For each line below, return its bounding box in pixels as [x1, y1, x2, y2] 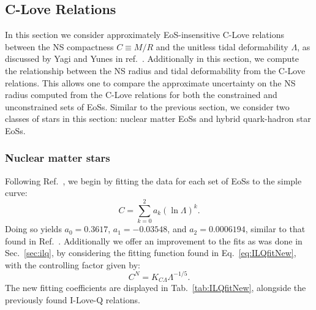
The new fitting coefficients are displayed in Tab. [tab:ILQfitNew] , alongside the [5, 281, 306, 294]
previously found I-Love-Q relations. [5, 293, 140, 306]
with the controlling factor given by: [5, 258, 140, 271]
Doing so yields [5, 222, 62, 235]
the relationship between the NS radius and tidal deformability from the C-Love [5, 64, 306, 77]
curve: [5, 186, 28, 199]
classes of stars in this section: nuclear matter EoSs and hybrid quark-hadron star [5, 112, 311, 125]
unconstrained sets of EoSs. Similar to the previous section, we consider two [5, 100, 290, 113]
